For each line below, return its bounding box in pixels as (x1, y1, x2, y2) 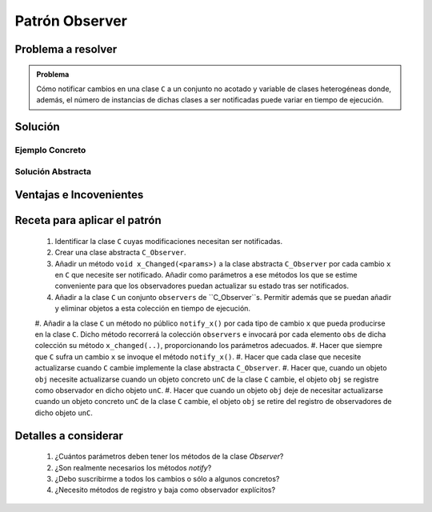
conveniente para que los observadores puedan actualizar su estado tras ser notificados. (54, 281, 350, 291)
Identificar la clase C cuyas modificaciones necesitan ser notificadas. (54, 236, 283, 246)
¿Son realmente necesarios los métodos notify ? (54, 462, 212, 472)
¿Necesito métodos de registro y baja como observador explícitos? (54, 485, 276, 495)
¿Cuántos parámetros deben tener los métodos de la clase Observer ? (54, 452, 284, 462)
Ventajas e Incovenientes (14, 188, 144, 202)
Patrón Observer (14, 12, 128, 30)
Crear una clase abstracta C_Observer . (54, 248, 187, 258)
